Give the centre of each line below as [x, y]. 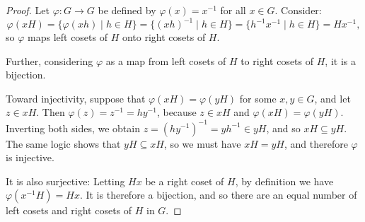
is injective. [30, 157]
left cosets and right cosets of [69, 210]
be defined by [127, 10]
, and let [332, 98]
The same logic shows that [63, 143]
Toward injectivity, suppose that [76, 98]
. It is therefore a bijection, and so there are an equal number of [218, 195]
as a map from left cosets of [166, 60]
